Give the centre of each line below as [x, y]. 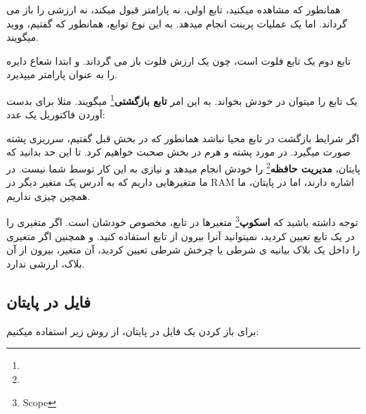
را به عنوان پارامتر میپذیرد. [62, 74]
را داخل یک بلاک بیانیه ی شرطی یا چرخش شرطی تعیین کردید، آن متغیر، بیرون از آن [183, 250]
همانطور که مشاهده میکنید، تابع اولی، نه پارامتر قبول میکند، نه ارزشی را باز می [174, 9]
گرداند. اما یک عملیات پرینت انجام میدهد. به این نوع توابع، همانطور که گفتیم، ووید [177, 23]
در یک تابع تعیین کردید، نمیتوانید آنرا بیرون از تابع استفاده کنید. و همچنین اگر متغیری [181, 236]
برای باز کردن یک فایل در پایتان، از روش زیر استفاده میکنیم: [133, 331]
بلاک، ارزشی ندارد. [46, 263]
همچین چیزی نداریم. [48, 195]
